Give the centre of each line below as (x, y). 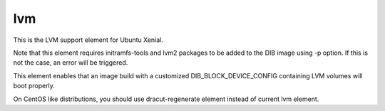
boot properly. (34, 86)
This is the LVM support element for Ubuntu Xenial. (88, 40)
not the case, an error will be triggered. (71, 63)
